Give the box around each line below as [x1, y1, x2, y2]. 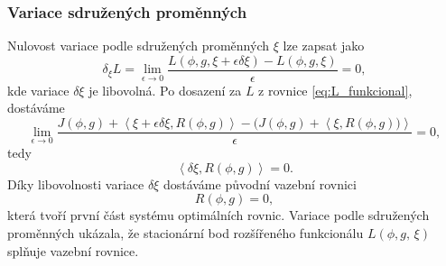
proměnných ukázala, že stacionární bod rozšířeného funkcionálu [7, 223, 364, 242]
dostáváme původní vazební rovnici [163, 174, 357, 193]
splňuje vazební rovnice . [7, 241, 139, 260]
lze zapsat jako [283, 36, 365, 55]
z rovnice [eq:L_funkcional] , [258, 80, 413, 99]
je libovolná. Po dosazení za [88, 80, 242, 99]
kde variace [7, 80, 70, 99]
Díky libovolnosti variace [7, 174, 144, 193]
